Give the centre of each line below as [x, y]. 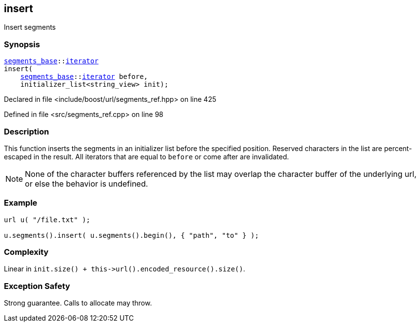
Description [27, 131]
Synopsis [22, 44]
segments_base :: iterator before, [84, 77]
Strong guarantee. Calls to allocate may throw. [78, 303]
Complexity [26, 252]
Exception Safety [37, 286]
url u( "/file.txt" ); [47, 220]
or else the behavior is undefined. [87, 183]
